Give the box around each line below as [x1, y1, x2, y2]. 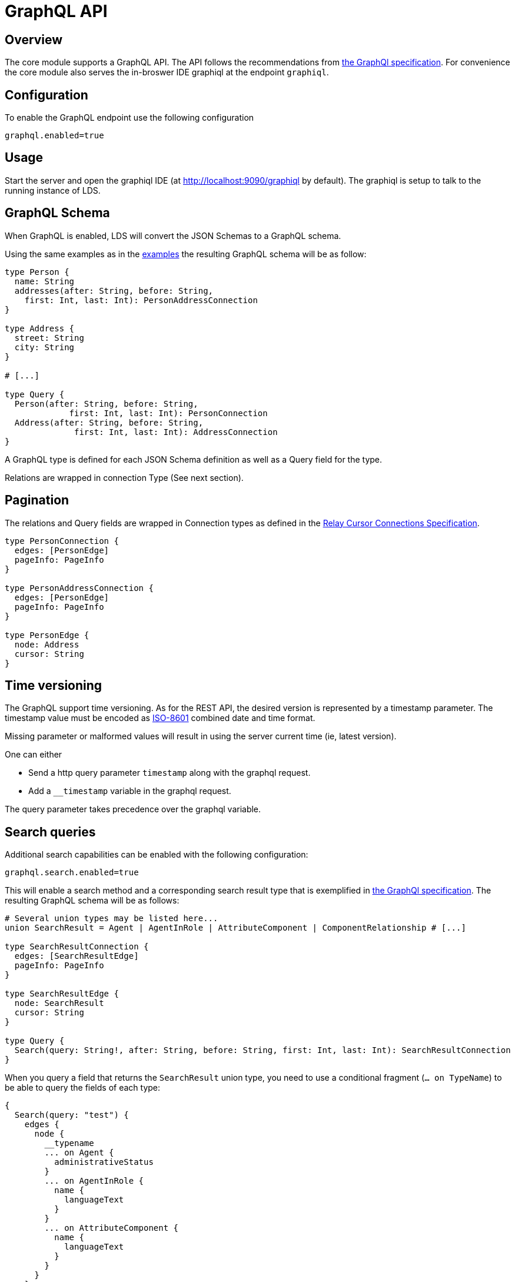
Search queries [5, 824, 96, 839]
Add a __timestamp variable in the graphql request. [28, 786, 231, 796]
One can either [5, 749, 62, 760]
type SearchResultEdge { [5, 989, 119, 999]
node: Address [14, 639, 79, 649]
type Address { [5, 323, 75, 333]
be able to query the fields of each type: [5, 1082, 161, 1093]
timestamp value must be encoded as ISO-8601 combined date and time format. [5, 713, 315, 723]
